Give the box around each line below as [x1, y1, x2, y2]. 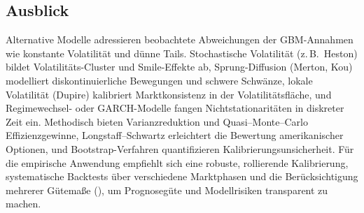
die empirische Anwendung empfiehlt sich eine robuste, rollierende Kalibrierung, [6, 155, 349, 170]
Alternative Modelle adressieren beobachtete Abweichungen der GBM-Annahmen [6, 32, 353, 47]
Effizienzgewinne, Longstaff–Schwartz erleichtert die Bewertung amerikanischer [6, 128, 344, 142]
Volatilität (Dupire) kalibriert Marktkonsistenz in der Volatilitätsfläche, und [6, 87, 332, 101]
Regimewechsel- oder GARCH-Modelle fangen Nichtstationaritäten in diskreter [6, 101, 344, 115]
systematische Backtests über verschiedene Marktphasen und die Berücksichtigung [6, 169, 358, 184]
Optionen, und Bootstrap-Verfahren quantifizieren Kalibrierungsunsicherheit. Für [6, 141, 354, 156]
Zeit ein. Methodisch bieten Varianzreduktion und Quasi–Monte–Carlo [6, 114, 308, 128]
